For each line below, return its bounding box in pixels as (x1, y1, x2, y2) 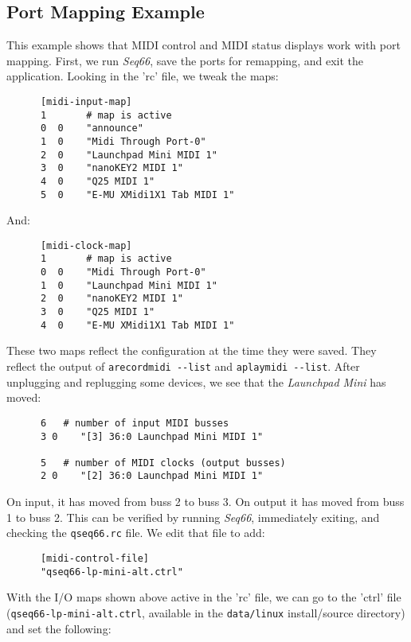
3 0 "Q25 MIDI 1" (40, 306, 155, 318)
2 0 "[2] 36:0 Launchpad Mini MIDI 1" (40, 470, 264, 482)
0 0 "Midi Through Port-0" (40, 267, 206, 278)
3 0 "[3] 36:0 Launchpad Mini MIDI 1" (40, 430, 264, 442)
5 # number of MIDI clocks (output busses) (40, 457, 286, 469)
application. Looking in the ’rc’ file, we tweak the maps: (6, 68, 279, 84)
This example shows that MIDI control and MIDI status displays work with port (6, 37, 401, 53)
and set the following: (6, 620, 112, 636)
